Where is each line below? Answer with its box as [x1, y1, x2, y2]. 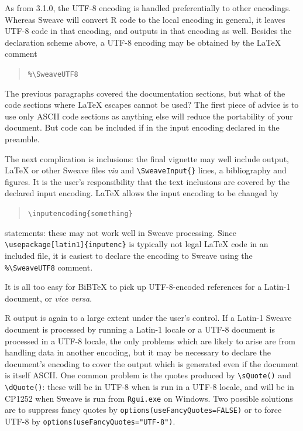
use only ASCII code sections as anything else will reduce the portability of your [5, 110, 293, 122]
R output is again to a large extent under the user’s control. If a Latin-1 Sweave [5, 312, 292, 324]
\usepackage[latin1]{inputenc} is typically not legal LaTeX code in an [5, 238, 268, 250]
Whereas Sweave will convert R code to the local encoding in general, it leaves [5, 13, 285, 25]
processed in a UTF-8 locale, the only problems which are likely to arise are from [5, 334, 295, 347]
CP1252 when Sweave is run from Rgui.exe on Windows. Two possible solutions [5, 392, 293, 404]
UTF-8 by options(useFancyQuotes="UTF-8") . [5, 415, 175, 427]
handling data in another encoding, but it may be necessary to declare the [5, 346, 271, 358]
